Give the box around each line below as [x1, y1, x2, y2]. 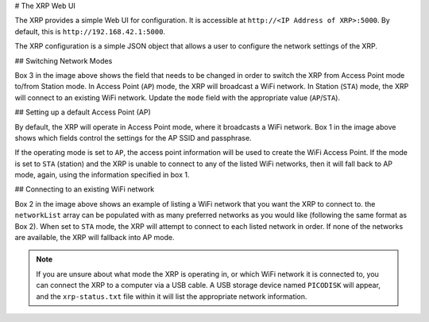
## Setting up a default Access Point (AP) [14, 107, 151, 117]
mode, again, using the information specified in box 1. [14, 170, 190, 180]
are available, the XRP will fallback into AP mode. [14, 233, 175, 242]
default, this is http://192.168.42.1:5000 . [14, 26, 166, 36]
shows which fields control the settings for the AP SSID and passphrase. [14, 133, 252, 142]
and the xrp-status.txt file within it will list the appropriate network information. [36, 291, 307, 301]
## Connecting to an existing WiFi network [14, 184, 155, 194]
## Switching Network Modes [14, 56, 113, 65]
